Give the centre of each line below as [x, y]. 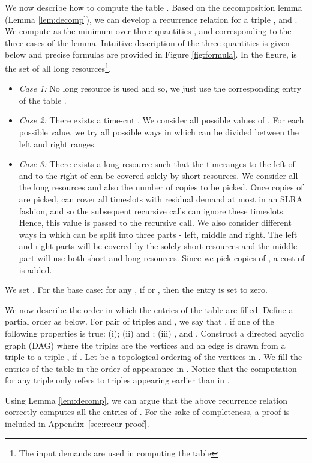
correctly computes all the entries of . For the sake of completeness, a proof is [147, 412]
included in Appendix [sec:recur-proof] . [77, 424]
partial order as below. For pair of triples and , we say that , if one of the [139, 321]
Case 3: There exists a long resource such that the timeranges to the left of [157, 164]
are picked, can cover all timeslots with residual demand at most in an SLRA [161, 199]
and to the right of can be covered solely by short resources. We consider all [158, 175]
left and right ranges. [58, 143]
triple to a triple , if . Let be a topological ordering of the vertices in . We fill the [154, 357]
